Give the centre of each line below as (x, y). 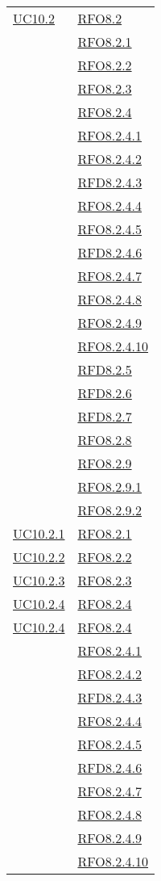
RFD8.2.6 (105, 393)
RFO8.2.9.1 (110, 487)
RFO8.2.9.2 (110, 510)
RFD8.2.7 (105, 416)
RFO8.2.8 (105, 440)
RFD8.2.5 (105, 369)
